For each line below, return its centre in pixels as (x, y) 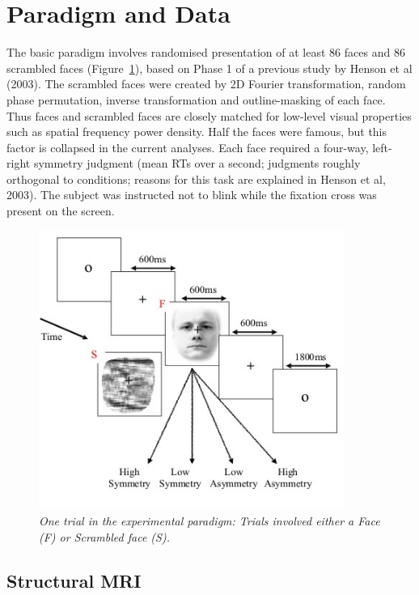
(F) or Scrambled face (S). (104, 536)
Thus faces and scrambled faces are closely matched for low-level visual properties (209, 115)
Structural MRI (74, 580)
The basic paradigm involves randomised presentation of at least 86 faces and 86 (206, 52)
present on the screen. (61, 211)
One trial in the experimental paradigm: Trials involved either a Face (209, 521)
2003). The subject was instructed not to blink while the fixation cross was (192, 195)
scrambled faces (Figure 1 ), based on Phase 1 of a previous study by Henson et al (209, 68)
